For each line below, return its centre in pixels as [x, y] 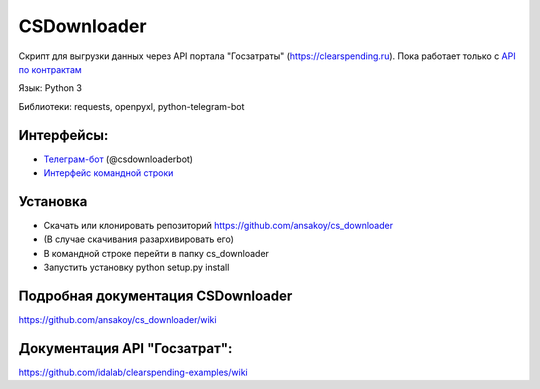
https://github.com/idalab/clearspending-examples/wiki [133, 372]
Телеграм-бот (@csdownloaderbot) [118, 159]
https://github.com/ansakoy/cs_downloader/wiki [117, 319]
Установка [53, 201]
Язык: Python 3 [50, 88]
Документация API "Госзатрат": [125, 348]
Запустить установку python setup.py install [136, 267]
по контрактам [50, 69]
